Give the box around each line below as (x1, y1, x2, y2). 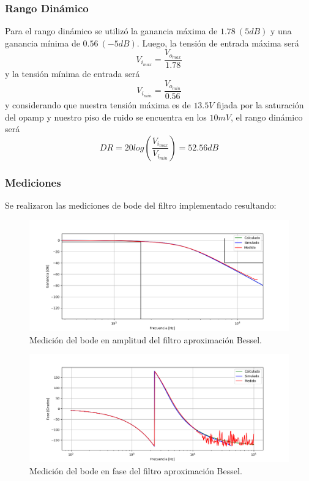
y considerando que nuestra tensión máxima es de (5, 99, 191, 111)
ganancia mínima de (5, 36, 80, 49)
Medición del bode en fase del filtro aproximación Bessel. (29, 464, 242, 477)
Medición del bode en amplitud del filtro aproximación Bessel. (29, 333, 262, 346)
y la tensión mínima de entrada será (5, 67, 140, 80)
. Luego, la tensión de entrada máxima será (136, 36, 299, 49)
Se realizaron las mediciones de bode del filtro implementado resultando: (5, 199, 277, 212)
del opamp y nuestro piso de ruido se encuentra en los (5, 110, 207, 123)
